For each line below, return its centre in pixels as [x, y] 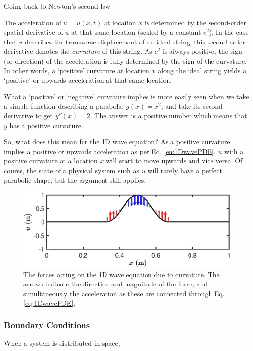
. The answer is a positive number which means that [169, 115]
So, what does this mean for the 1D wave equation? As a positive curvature [117, 142]
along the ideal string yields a [202, 70]
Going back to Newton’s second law [57, 6]
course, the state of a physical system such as [72, 170]
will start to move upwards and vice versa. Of [174, 161]
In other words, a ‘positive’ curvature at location [77, 70]
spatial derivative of [33, 32]
